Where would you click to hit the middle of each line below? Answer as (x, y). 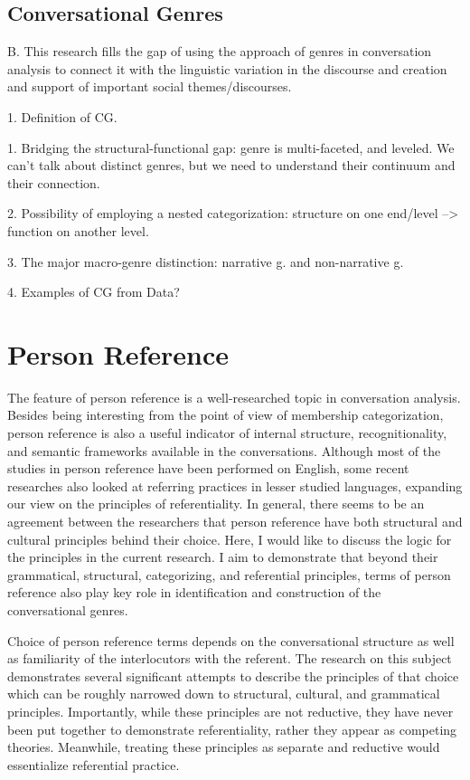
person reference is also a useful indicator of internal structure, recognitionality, (227, 433)
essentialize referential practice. (94, 764)
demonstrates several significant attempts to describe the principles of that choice (233, 675)
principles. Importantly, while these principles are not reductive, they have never (230, 711)
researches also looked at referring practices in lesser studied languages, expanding (235, 485)
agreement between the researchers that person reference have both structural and (235, 522)
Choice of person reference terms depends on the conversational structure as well (231, 640)
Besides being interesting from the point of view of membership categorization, (226, 415)
